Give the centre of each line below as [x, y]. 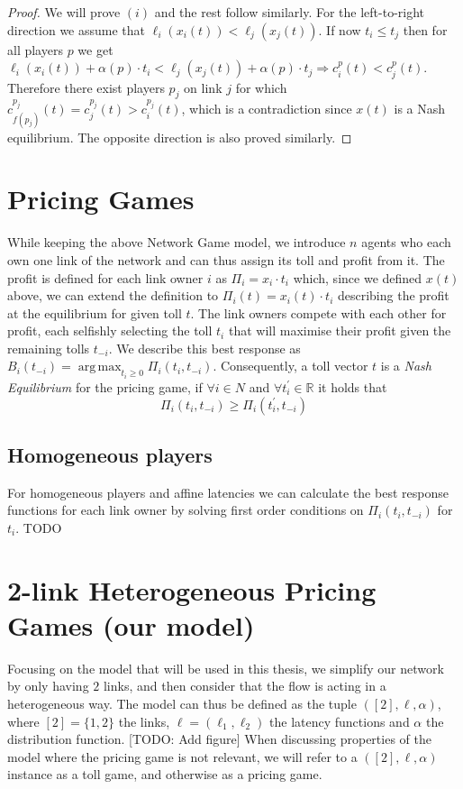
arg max [100, 367]
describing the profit [393, 295]
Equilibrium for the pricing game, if [105, 386]
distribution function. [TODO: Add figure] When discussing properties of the [219, 739]
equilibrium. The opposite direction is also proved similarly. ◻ [180, 137]
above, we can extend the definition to [113, 295]
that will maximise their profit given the [340, 330]
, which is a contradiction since [267, 109]
